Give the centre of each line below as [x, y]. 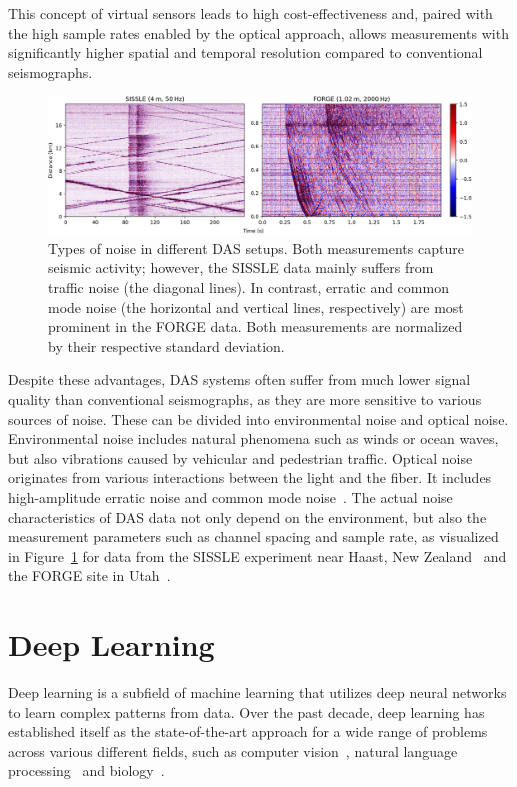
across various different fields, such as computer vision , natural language [233, 750]
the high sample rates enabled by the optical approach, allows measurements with [258, 32]
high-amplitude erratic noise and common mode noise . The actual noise [230, 496]
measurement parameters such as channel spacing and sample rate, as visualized [253, 536]
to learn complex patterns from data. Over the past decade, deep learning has [246, 711]
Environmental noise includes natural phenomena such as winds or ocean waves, [253, 438]
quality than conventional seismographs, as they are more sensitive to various [245, 399]
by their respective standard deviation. [166, 345]
